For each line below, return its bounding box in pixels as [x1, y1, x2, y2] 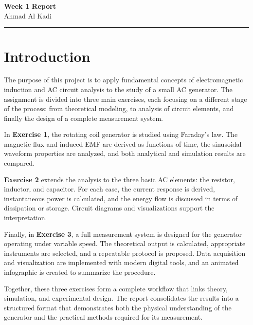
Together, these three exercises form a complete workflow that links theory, [4, 283, 228, 293]
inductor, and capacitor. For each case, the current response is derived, [4, 184, 215, 194]
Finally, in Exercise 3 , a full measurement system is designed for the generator [4, 229, 242, 239]
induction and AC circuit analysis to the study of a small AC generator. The [4, 84, 233, 94]
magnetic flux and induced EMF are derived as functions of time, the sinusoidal [4, 138, 242, 149]
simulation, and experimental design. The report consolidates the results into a [4, 293, 239, 303]
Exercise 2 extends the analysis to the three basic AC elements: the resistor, [4, 174, 235, 184]
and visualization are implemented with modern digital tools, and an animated [4, 257, 239, 268]
